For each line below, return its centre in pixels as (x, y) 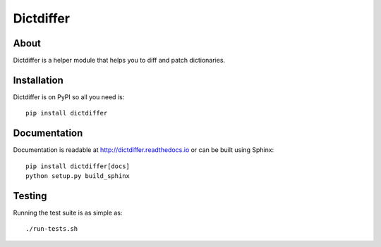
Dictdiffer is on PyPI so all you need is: (69, 97)
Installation (38, 80)
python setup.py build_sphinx (78, 176)
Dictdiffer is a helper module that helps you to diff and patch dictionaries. (119, 61)
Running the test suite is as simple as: (68, 213)
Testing (30, 196)
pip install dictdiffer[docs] (78, 166)
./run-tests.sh (52, 229)
